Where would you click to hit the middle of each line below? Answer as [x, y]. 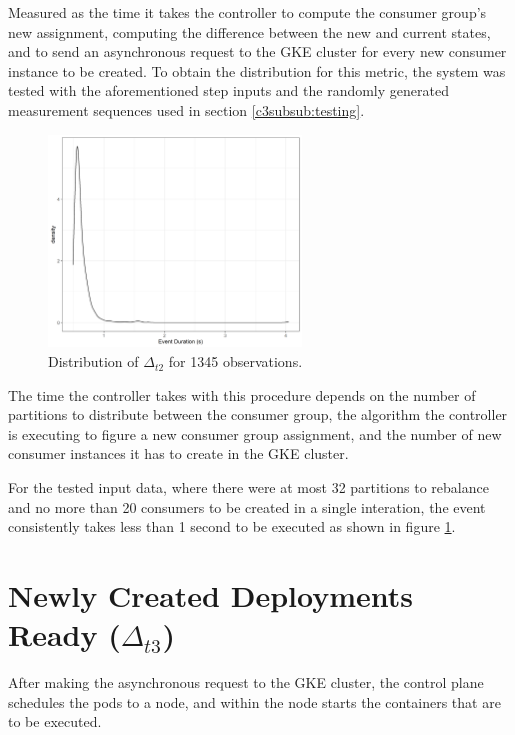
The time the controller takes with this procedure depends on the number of [242, 394]
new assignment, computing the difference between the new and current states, [249, 31]
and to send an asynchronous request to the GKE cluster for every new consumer [257, 51]
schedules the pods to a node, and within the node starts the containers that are [254, 701]
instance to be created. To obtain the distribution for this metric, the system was [257, 70]
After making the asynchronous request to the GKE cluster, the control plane [246, 682]
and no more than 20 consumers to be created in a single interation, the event [247, 506]
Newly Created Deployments [210, 594]
